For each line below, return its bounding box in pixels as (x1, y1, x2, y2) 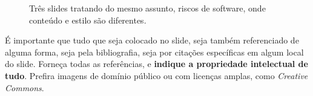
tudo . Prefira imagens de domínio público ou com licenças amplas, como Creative (5, 69, 308, 82)
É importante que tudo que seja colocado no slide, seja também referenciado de (5, 34, 299, 46)
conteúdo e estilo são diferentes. (29, 13, 147, 26)
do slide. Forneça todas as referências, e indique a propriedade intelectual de (5, 57, 308, 70)
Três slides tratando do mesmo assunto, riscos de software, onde (29, 2, 266, 14)
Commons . (5, 81, 44, 94)
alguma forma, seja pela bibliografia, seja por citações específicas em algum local (5, 45, 304, 58)
